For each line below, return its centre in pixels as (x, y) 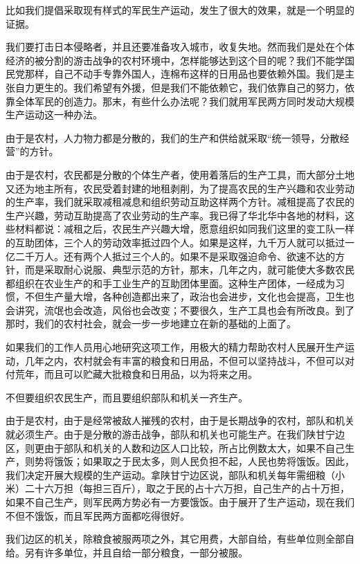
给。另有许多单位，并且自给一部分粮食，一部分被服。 (127, 552)
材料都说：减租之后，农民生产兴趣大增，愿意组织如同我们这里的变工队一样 (184, 229)
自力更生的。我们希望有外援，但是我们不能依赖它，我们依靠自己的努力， (180, 87)
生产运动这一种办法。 (54, 115)
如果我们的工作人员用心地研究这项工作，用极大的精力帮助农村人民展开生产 (175, 347)
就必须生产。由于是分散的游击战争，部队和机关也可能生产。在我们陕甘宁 (170, 434)
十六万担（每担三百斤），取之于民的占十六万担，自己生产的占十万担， (192, 488)
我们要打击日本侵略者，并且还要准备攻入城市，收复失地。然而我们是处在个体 (180, 47)
